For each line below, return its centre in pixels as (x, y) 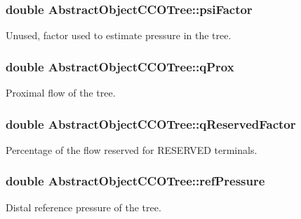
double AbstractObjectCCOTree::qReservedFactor (151, 123)
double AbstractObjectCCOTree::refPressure (135, 181)
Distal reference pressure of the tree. (83, 207)
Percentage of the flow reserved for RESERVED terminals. (132, 149)
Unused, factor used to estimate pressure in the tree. (119, 35)
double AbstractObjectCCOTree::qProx (120, 66)
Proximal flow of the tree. (61, 93)
